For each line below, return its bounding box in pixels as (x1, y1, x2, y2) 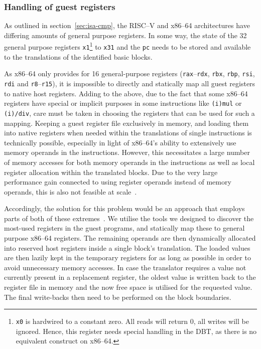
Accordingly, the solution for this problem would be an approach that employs (4, 203, 245, 214)
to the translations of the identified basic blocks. (4, 51, 153, 62)
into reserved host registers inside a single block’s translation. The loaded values (4, 242, 250, 253)
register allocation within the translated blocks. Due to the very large (4, 166, 218, 177)
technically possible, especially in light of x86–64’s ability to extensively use (4, 137, 236, 147)
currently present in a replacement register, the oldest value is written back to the (4, 272, 256, 282)
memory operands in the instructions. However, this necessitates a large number (4, 147, 250, 157)
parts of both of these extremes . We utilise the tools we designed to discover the (4, 213, 254, 223)
